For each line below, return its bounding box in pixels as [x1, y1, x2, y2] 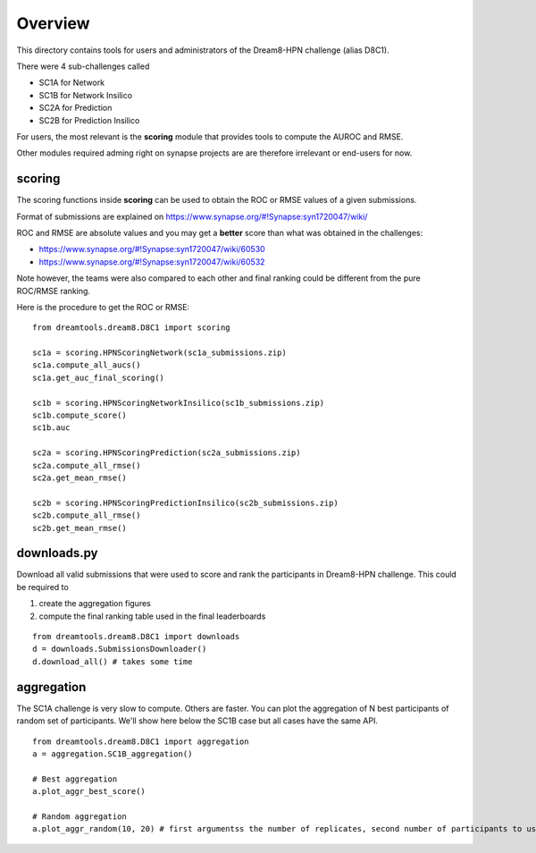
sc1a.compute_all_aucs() [32, 360, 141, 370]
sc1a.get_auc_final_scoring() [32, 372, 165, 383]
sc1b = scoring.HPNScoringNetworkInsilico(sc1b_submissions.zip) [32, 398, 325, 408]
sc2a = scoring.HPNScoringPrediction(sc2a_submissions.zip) [32, 448, 301, 458]
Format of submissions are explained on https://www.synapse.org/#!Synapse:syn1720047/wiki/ [16, 211, 368, 222]
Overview [16, 13, 90, 33]
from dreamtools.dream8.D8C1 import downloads [32, 631, 240, 642]
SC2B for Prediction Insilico [38, 114, 140, 125]
